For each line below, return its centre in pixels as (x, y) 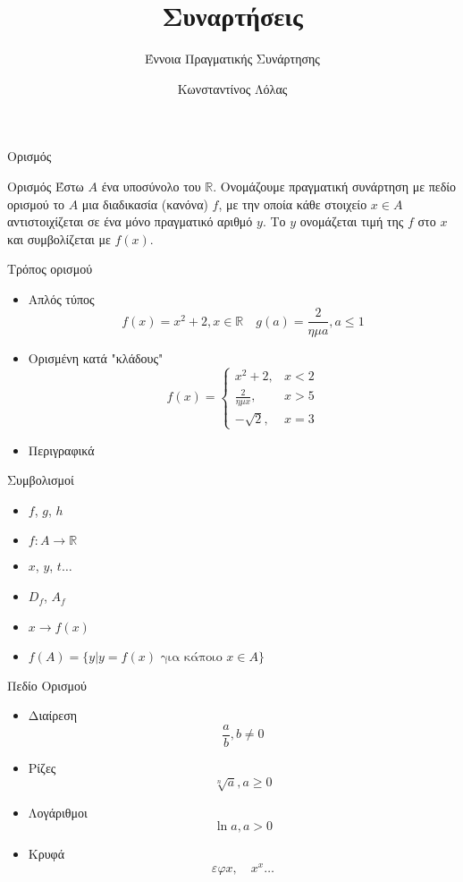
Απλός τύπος (61, 298)
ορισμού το (36, 204)
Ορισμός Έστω (46, 186)
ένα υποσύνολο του (151, 186)
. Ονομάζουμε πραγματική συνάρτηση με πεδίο (334, 186)
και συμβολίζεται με (59, 238)
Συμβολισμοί (41, 480)
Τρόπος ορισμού (50, 269)
